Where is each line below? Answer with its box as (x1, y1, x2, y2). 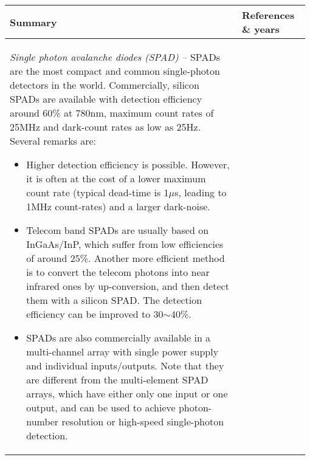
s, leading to (174, 185, 227, 199)
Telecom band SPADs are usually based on (26, 223, 209, 237)
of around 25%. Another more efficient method (26, 251, 225, 265)
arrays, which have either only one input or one (26, 386, 228, 400)
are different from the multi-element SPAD (26, 372, 208, 386)
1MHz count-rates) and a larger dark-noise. (26, 199, 210, 213)
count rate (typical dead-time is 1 (26, 185, 169, 199)
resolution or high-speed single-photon (61, 414, 224, 428)
